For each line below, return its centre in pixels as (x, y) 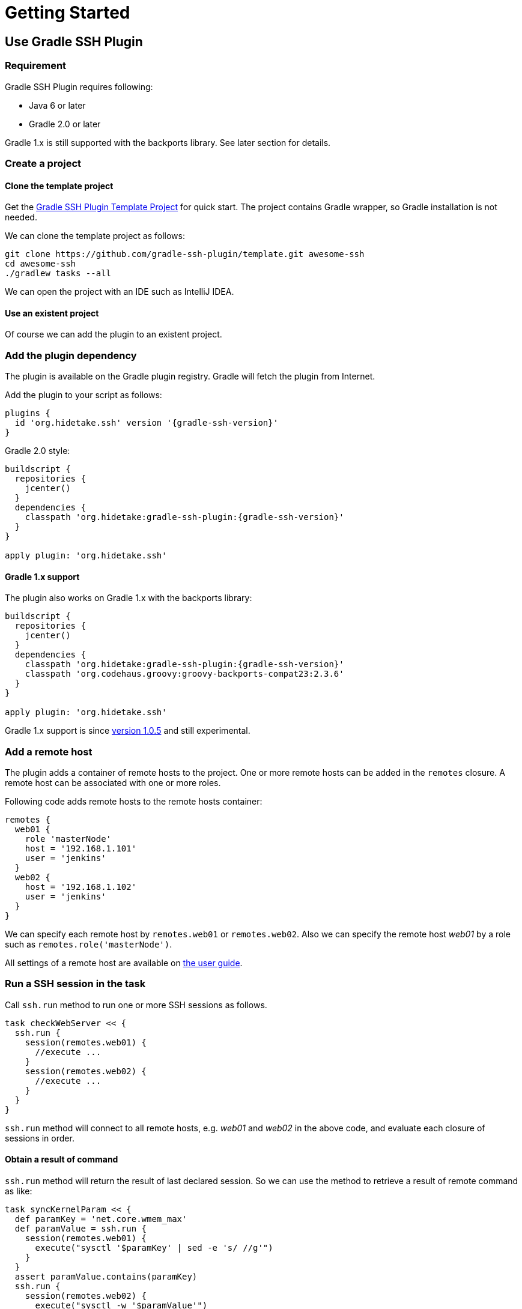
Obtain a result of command (62, 1159)
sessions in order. (40, 1138)
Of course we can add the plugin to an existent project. (114, 334)
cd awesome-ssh (41, 264)
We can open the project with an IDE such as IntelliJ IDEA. (120, 292)
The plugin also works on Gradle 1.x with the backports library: (129, 598)
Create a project (43, 163)
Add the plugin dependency (71, 355)
